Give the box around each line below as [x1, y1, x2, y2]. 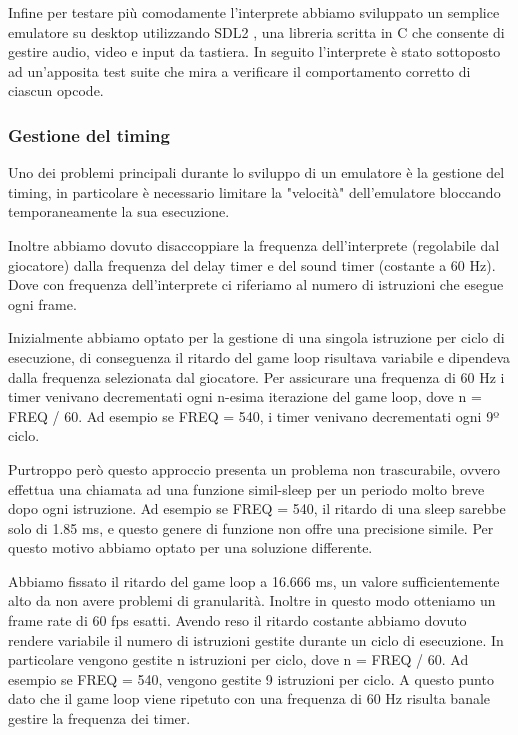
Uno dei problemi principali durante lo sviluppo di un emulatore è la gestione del [8, 162, 505, 183]
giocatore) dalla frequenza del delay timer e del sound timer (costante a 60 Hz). [8, 254, 496, 275]
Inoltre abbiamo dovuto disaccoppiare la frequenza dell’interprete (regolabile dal [8, 234, 500, 255]
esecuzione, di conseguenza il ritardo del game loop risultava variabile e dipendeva [8, 346, 511, 367]
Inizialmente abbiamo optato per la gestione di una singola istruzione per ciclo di [8, 327, 505, 348]
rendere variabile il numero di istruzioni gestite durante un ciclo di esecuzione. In [8, 629, 504, 650]
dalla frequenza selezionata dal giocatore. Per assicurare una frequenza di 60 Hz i [8, 366, 505, 387]
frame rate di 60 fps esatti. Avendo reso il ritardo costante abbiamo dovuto [8, 610, 467, 631]
